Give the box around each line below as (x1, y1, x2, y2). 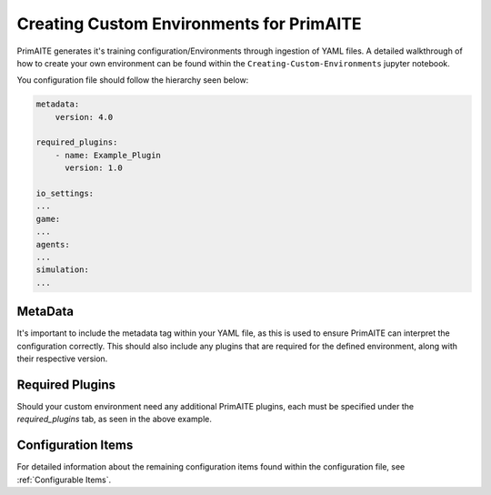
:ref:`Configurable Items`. (16, 474, 112, 485)
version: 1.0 (65, 163, 123, 173)
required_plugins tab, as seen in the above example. (16, 414, 213, 425)
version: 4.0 (55, 112, 114, 122)
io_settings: (35, 188, 95, 199)
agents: (35, 239, 70, 249)
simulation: (35, 265, 90, 275)
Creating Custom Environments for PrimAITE (16, 14, 363, 34)
